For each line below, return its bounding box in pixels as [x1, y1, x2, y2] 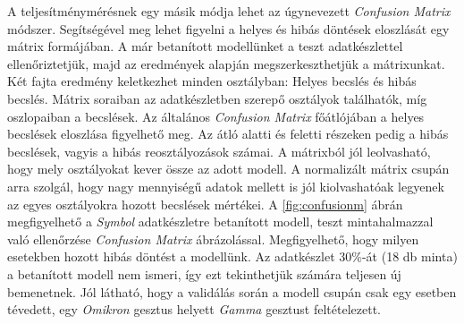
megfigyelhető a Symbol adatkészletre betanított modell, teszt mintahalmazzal [7, 212, 434, 231]
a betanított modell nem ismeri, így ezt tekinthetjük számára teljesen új [7, 264, 401, 283]
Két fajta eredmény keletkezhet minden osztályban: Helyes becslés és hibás [7, 72, 417, 90]
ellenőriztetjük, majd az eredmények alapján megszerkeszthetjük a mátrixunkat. [7, 54, 445, 72]
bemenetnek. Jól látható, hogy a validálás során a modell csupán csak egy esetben [7, 282, 457, 301]
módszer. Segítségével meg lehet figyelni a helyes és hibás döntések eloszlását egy [7, 19, 450, 38]
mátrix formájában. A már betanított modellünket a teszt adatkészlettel [7, 37, 403, 55]
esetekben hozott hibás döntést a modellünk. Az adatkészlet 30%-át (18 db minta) [7, 247, 458, 266]
